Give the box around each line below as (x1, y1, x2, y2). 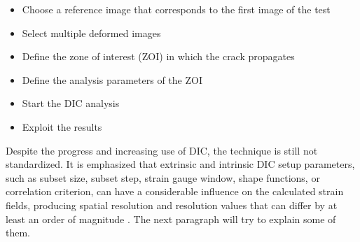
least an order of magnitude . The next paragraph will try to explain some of (6, 211, 336, 226)
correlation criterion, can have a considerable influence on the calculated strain (6, 184, 344, 199)
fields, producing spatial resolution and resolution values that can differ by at (6, 197, 338, 212)
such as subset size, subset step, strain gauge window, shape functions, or (6, 170, 320, 185)
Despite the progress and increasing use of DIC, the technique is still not (6, 143, 318, 157)
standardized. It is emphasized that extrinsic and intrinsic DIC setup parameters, (6, 157, 355, 171)
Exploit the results (22, 119, 102, 134)
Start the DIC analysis (22, 96, 120, 111)
